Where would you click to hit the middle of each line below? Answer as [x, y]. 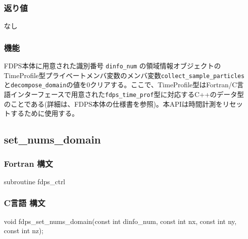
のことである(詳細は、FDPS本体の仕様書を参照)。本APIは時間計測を [113, 104]
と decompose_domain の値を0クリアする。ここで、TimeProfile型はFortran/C [121, 85]
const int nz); [24, 231]
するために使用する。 [44, 113]
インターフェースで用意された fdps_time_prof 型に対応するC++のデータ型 [127, 94]
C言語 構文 [25, 203]
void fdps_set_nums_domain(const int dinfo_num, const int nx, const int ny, [120, 221]
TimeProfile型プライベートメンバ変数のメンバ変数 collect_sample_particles [124, 75]
